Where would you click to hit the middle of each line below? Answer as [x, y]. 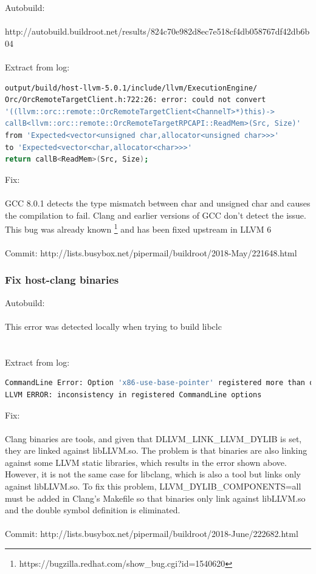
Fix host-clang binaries [62, 280]
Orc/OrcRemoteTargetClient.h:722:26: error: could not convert [136, 100]
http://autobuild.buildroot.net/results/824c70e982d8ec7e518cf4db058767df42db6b [157, 31]
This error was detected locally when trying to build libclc [113, 326]
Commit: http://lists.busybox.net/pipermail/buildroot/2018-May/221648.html [151, 252]
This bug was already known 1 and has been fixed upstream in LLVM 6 [138, 228]
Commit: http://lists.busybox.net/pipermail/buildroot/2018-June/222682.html [152, 534]
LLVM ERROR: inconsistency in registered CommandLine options [133, 395]
